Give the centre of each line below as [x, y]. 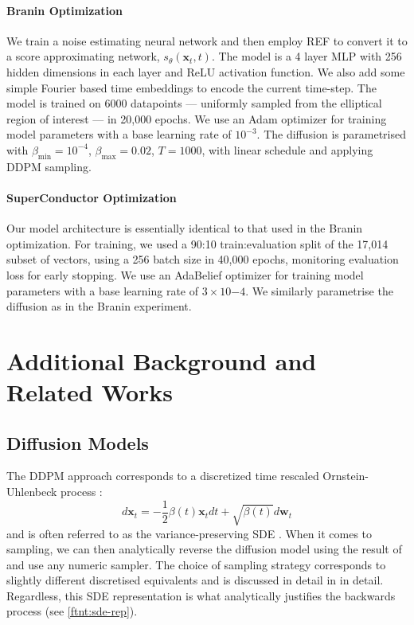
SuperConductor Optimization [92, 197]
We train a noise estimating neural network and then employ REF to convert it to [207, 40]
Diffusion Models [78, 442]
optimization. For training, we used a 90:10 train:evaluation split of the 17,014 [197, 243]
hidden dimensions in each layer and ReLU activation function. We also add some [206, 71]
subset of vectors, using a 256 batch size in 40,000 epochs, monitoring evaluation [203, 259]
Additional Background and [162, 360]
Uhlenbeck [32, 492]
